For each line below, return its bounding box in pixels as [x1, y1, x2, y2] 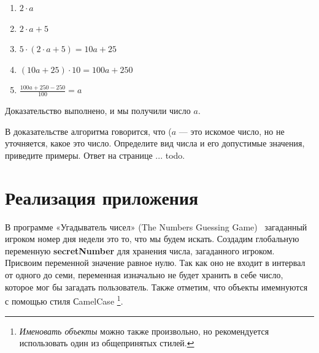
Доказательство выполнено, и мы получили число [5, 104, 191, 117]
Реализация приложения [5, 184, 199, 210]
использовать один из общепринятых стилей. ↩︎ [19, 336, 194, 349]
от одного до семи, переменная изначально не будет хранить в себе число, [5, 268, 283, 281]
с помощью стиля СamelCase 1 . [5, 293, 123, 307]
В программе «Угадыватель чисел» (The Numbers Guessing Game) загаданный [5, 220, 307, 233]
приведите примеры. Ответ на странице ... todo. [5, 148, 185, 161]
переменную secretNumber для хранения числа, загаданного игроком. [5, 244, 275, 257]
